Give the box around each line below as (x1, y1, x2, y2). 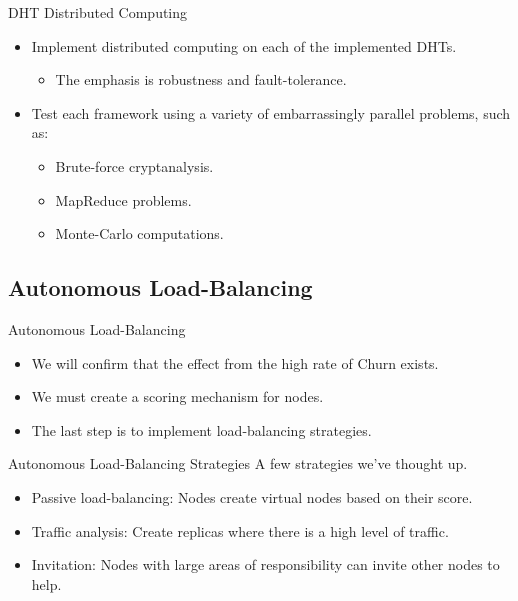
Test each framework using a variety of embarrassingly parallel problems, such (31, 102, 511, 123)
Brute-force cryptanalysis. (55, 155, 214, 176)
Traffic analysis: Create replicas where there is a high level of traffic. (31, 520, 449, 541)
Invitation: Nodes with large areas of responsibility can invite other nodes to (31, 554, 500, 575)
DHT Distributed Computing (8, 2, 188, 22)
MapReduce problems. (55, 189, 192, 210)
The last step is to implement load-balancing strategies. (31, 419, 372, 440)
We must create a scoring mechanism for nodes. (31, 386, 324, 407)
